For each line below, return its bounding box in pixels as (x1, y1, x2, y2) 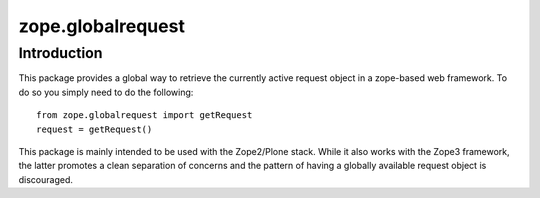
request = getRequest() (36, 123, 153, 135)
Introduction (18, 44, 103, 62)
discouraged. (18, 173, 74, 185)
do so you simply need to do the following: (18, 86, 194, 98)
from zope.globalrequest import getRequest (36, 110, 253, 121)
